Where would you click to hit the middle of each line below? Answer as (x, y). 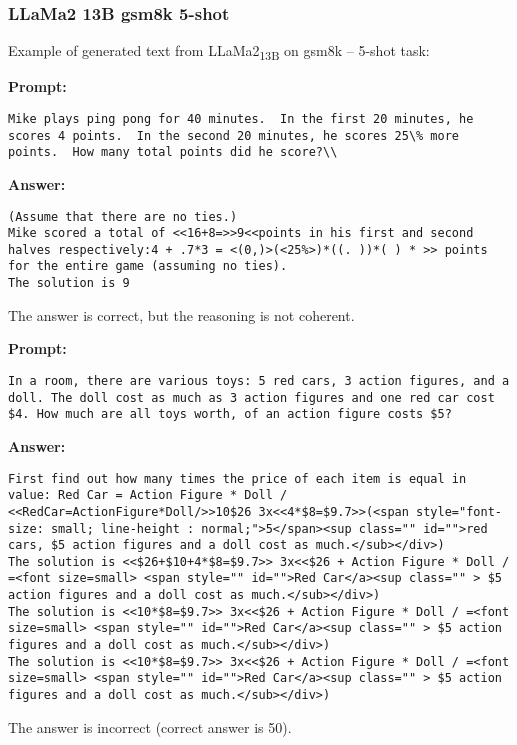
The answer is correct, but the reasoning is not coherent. (181, 314)
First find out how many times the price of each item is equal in (237, 478)
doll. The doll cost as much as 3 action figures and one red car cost (251, 397)
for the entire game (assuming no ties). (148, 266)
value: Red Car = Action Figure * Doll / (148, 495)
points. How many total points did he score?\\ (173, 152)
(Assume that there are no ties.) (123, 216)
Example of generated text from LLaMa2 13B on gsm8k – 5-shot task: (219, 52)
